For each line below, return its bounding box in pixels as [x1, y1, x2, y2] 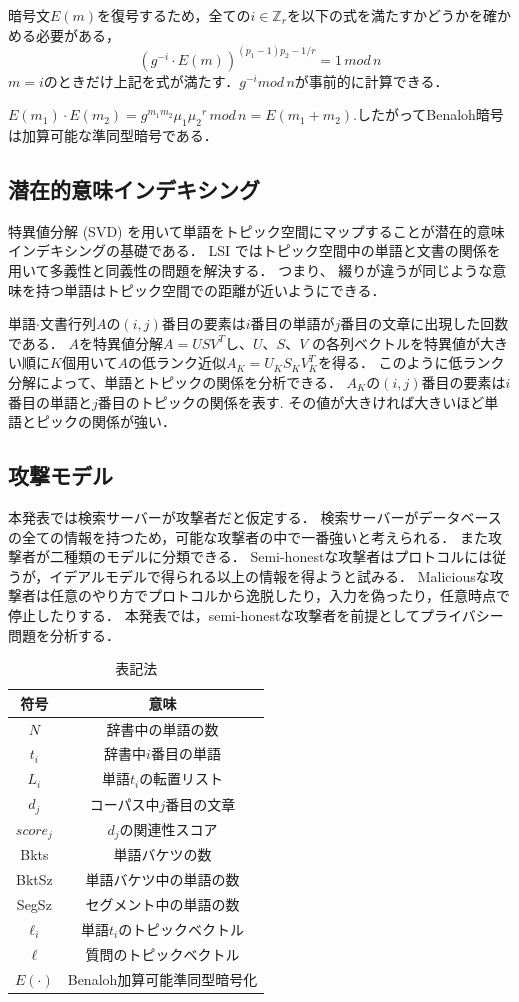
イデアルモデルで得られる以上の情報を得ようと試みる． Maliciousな [49, 565, 490, 586]
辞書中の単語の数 [106, 718, 219, 739]
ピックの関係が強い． [35, 411, 176, 432]
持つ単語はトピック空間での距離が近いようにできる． [35, 279, 386, 300]
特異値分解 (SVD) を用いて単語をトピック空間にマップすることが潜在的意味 [8, 220, 505, 241]
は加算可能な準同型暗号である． [8, 125, 218, 146]
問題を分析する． [8, 624, 120, 645]
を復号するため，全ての [97, 5, 251, 25]
